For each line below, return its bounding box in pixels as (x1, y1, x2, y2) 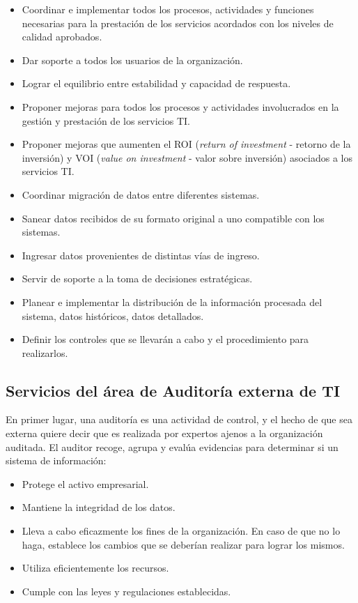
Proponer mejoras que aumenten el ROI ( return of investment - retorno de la (22, 137, 351, 151)
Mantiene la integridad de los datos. (22, 500, 176, 514)
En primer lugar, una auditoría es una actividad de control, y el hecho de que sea (6, 412, 352, 427)
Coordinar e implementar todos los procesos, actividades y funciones (22, 2, 314, 16)
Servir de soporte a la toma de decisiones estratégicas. (22, 271, 253, 286)
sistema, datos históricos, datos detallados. (22, 308, 204, 323)
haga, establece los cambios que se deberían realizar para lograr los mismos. (22, 537, 345, 551)
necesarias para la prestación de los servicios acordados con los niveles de (22, 15, 334, 30)
